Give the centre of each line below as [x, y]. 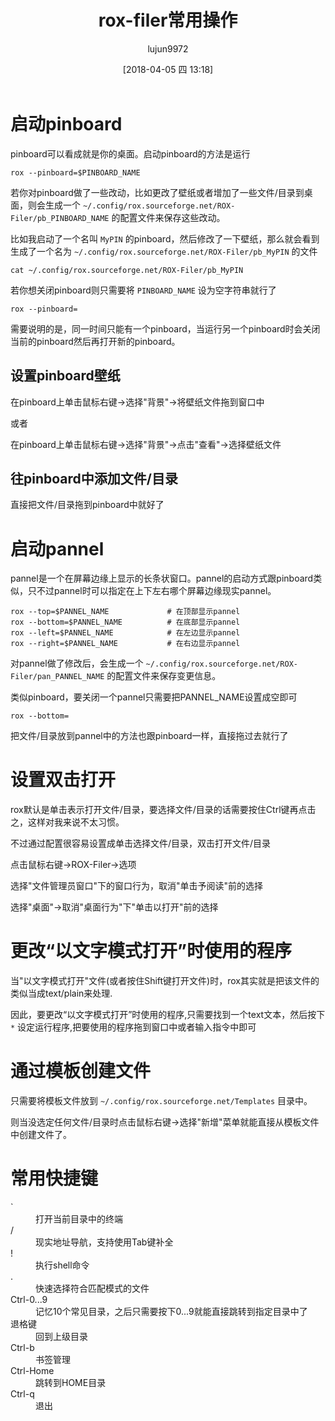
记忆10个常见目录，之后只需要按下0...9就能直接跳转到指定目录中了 [171, 1311]
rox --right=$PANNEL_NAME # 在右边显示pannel [125, 644]
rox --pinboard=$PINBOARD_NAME [75, 172]
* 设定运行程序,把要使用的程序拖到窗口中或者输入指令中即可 [133, 1027]
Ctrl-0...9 [29, 1299]
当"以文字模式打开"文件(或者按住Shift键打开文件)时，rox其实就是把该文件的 [165, 981]
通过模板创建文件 [81, 1071]
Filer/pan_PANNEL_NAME [57, 677]
